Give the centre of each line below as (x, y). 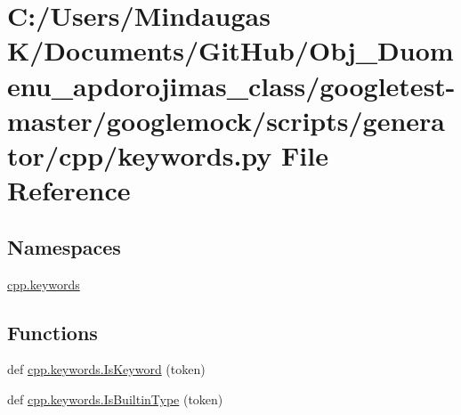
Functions (53, 332)
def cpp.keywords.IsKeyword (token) (106, 369)
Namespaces (64, 246)
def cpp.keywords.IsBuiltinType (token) (115, 399)
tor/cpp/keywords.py (140, 155)
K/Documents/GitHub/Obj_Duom (230, 50)
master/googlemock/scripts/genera (226, 120)
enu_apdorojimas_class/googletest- (231, 85)
